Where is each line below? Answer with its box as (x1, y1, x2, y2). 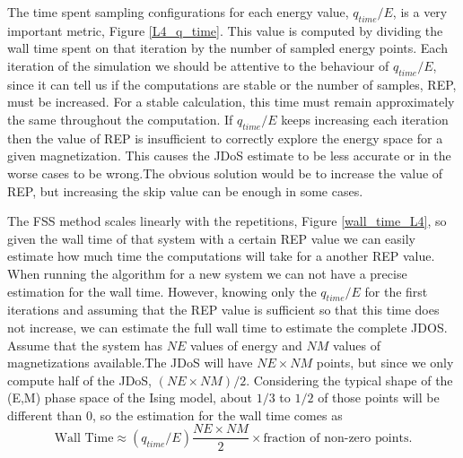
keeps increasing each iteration (281, 109, 449, 128)
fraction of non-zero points (263, 431, 409, 445)
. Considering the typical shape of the (246, 370, 453, 389)
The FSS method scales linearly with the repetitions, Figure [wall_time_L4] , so (7, 212, 447, 230)
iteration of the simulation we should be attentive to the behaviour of (7, 56, 389, 74)
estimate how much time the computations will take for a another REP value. (7, 246, 435, 265)
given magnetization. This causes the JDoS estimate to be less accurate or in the (7, 146, 451, 165)
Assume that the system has (7, 335, 163, 354)
